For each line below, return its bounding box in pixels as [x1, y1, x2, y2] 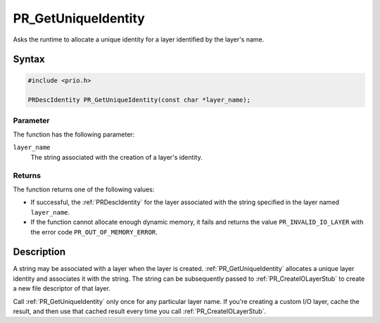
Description [13, 246, 66, 258]
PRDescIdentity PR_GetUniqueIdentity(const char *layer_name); [27, 96, 251, 104]
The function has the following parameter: [13, 130, 135, 139]
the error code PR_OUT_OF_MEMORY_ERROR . [30, 227, 158, 236]
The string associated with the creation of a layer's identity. [30, 153, 203, 161]
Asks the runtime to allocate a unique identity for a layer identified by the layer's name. [13, 35, 265, 44]
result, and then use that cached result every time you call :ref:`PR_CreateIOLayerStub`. [13, 307, 267, 316]
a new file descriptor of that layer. [13, 284, 110, 293]
